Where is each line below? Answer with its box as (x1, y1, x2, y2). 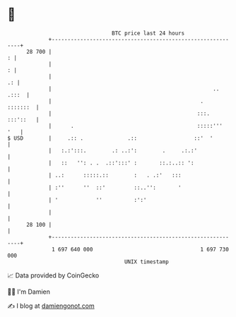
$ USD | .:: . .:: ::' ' (7, 134, 213, 142)
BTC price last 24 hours (112, 30, 185, 37)
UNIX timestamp (124, 258, 170, 265)
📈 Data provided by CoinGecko (7, 271, 100, 280)
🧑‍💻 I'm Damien (7, 287, 51, 296)
